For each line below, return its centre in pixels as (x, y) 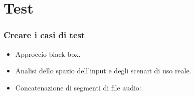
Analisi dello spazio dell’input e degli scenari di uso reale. (103, 71)
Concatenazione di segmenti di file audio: (78, 87)
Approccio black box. (48, 54)
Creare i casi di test (44, 35)
